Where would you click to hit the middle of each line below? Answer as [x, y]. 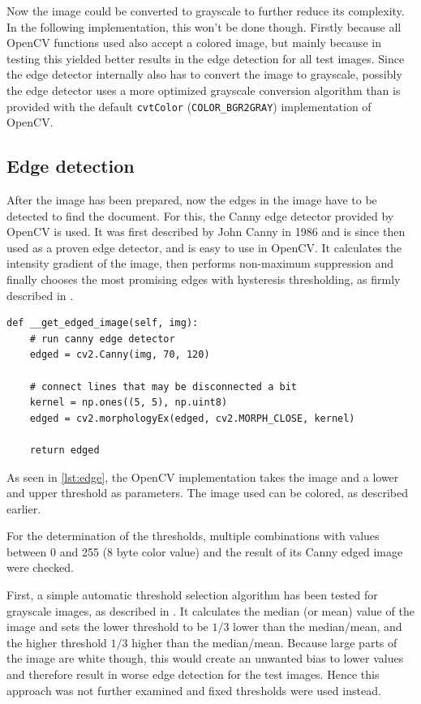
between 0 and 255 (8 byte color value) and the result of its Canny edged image [205, 551]
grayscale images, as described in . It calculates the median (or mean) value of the [210, 610]
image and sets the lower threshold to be [107, 627]
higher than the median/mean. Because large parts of [264, 642]
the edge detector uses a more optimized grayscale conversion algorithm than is [204, 90]
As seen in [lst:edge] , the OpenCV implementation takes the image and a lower [203, 476]
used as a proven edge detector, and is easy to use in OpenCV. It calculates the [204, 247]
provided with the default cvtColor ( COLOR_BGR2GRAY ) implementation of [189, 106]
